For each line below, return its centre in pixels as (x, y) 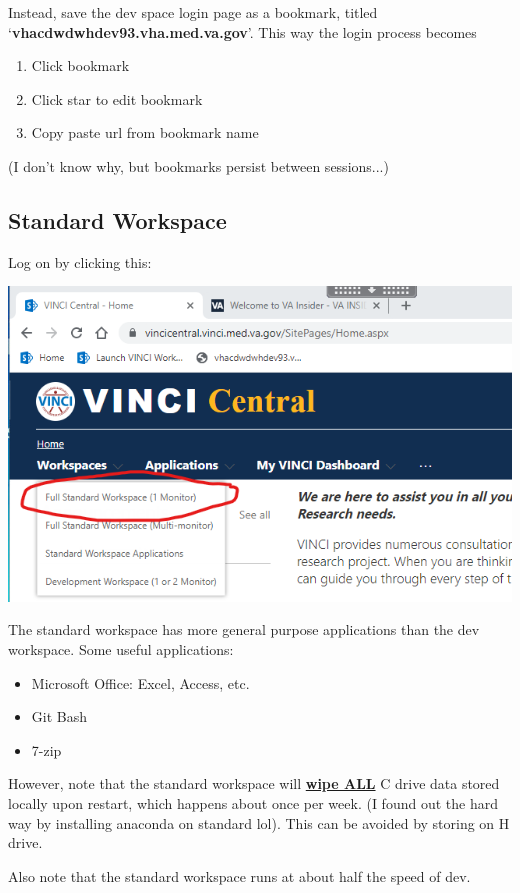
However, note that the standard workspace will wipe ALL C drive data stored (254, 783)
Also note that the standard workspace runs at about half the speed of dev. (239, 875)
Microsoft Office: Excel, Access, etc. (140, 682)
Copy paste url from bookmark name (145, 132)
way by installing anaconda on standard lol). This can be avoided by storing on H (259, 822)
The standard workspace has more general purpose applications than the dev (244, 629)
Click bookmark (80, 65)
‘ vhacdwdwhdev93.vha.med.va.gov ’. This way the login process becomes (242, 31)
